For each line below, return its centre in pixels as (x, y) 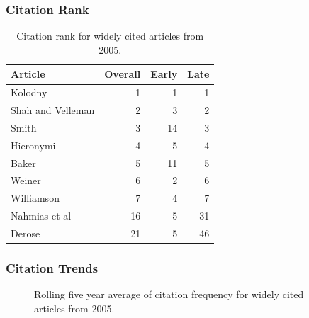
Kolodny (29, 92)
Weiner (26, 180)
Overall (123, 74)
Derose (26, 233)
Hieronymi (33, 145)
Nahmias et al (41, 216)
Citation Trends (52, 268)
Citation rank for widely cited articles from (110, 36)
